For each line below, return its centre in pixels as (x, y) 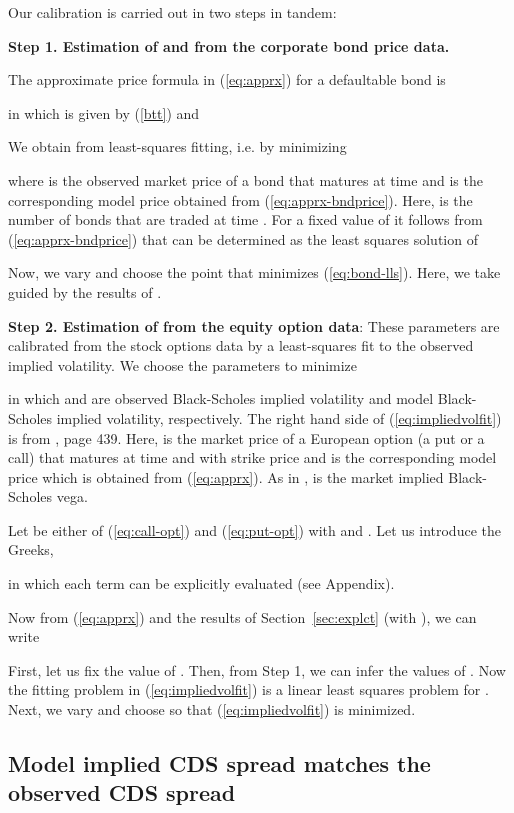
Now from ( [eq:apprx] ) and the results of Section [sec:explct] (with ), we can (242, 616)
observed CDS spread (122, 792)
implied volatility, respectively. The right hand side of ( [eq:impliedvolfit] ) (279, 417)
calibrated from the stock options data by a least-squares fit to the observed (241, 345)
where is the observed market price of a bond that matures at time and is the (245, 179)
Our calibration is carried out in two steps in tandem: (172, 12)
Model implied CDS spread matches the (219, 763)
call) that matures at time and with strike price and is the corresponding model (252, 457)
